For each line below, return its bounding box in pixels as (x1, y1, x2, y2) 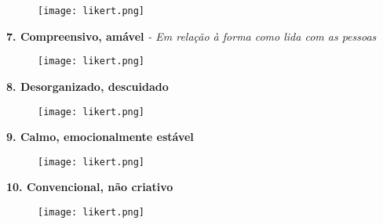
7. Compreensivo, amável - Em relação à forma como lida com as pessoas (6, 27, 377, 44)
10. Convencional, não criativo (6, 179, 173, 195)
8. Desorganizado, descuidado (6, 78, 169, 94)
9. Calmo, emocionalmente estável (6, 128, 194, 145)
